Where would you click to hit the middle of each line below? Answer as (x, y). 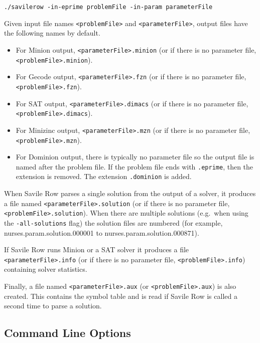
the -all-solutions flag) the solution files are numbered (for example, (113, 222)
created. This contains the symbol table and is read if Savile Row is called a (121, 296)
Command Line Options (68, 333)
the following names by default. (52, 33)
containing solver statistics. (46, 269)
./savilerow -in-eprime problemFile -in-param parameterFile (108, 7)
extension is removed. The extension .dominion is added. (104, 176)
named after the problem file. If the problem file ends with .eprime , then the (135, 166)
